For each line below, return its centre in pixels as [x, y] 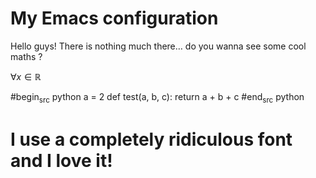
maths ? [26, 56]
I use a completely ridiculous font [151, 139]
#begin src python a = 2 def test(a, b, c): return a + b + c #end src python [157, 97]
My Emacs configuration [114, 18]
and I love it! [61, 160]
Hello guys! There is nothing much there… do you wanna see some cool [158, 46]
